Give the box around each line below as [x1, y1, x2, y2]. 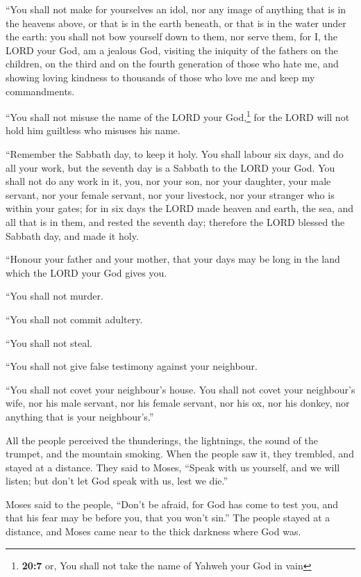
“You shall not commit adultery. [6, 311, 143, 326]
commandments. [6, 83, 75, 98]
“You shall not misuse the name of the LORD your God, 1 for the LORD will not [6, 108, 350, 124]
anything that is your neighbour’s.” [6, 409, 154, 423]
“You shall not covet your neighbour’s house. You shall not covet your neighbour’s [6, 382, 355, 396]
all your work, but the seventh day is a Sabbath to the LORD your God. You [6, 160, 335, 174]
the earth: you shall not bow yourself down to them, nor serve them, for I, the [6, 29, 337, 44]
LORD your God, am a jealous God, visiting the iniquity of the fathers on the [6, 42, 338, 57]
